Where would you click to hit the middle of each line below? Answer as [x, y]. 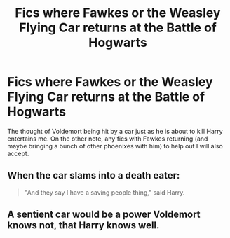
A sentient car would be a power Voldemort [104, 215]
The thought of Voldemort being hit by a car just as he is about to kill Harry [115, 131]
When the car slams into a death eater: [94, 175]
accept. [18, 153]
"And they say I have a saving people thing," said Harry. [104, 192]
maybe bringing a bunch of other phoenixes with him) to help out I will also [115, 146]
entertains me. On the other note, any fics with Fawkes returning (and [108, 139]
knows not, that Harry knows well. [83, 225]
